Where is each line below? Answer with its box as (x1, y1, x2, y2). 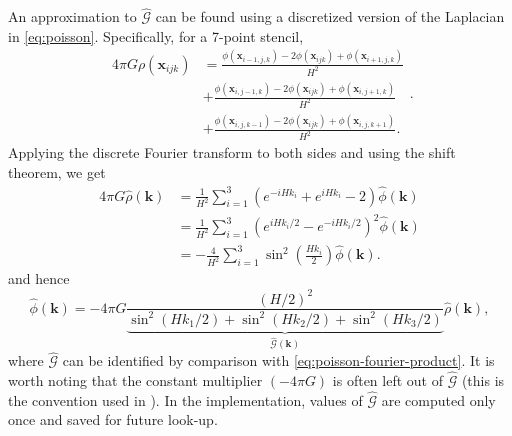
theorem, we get (8, 161, 106, 182)
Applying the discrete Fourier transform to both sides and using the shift (8, 142, 456, 163)
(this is (461, 370, 505, 390)
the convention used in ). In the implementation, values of (8, 389, 363, 410)
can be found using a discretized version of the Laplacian (155, 6, 505, 27)
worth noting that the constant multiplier (8, 370, 263, 390)
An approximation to (8, 6, 137, 27)
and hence (8, 268, 70, 289)
